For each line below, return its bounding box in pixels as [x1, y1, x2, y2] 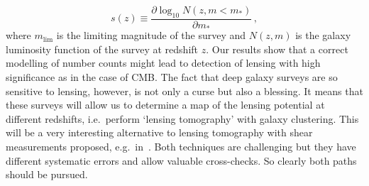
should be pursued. [6, 167, 88, 182]
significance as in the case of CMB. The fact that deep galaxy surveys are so [6, 70, 338, 84]
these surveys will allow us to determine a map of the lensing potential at [6, 97, 325, 112]
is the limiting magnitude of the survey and [56, 28, 246, 43]
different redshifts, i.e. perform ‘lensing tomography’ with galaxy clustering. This [6, 111, 359, 126]
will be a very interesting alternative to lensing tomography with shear [6, 125, 313, 140]
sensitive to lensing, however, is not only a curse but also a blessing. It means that [6, 83, 363, 98]
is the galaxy [295, 28, 351, 43]
